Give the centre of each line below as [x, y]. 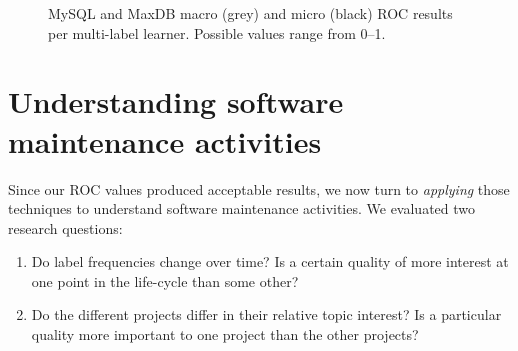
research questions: [65, 227]
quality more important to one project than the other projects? [225, 334]
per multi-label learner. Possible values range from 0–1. [217, 32]
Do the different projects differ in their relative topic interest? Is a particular [266, 314]
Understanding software [176, 101]
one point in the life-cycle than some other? [165, 280]
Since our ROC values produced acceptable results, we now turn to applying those [259, 188]
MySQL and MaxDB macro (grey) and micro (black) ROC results [250, 13]
